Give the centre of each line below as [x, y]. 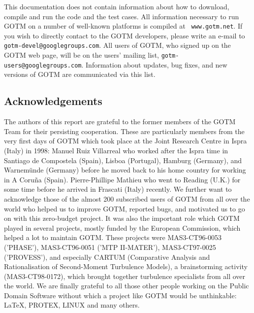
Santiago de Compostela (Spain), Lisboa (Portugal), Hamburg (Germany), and [123, 160]
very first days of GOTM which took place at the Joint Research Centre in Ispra [126, 141]
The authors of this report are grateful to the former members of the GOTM [120, 122]
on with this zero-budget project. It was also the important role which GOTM [122, 218]
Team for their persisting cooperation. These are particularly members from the [124, 131]
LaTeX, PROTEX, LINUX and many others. [72, 305]
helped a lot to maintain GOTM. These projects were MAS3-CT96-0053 [113, 237]
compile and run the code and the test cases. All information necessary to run [122, 16]
